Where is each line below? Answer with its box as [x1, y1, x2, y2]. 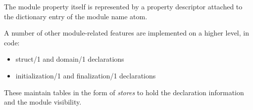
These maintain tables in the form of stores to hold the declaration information [4, 87, 244, 97]
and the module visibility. [4, 97, 82, 107]
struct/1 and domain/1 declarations [15, 54, 124, 64]
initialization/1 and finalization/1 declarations [15, 70, 156, 80]
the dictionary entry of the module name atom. [4, 11, 148, 21]
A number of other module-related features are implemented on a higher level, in [4, 28, 249, 38]
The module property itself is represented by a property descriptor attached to [4, 1, 243, 11]
